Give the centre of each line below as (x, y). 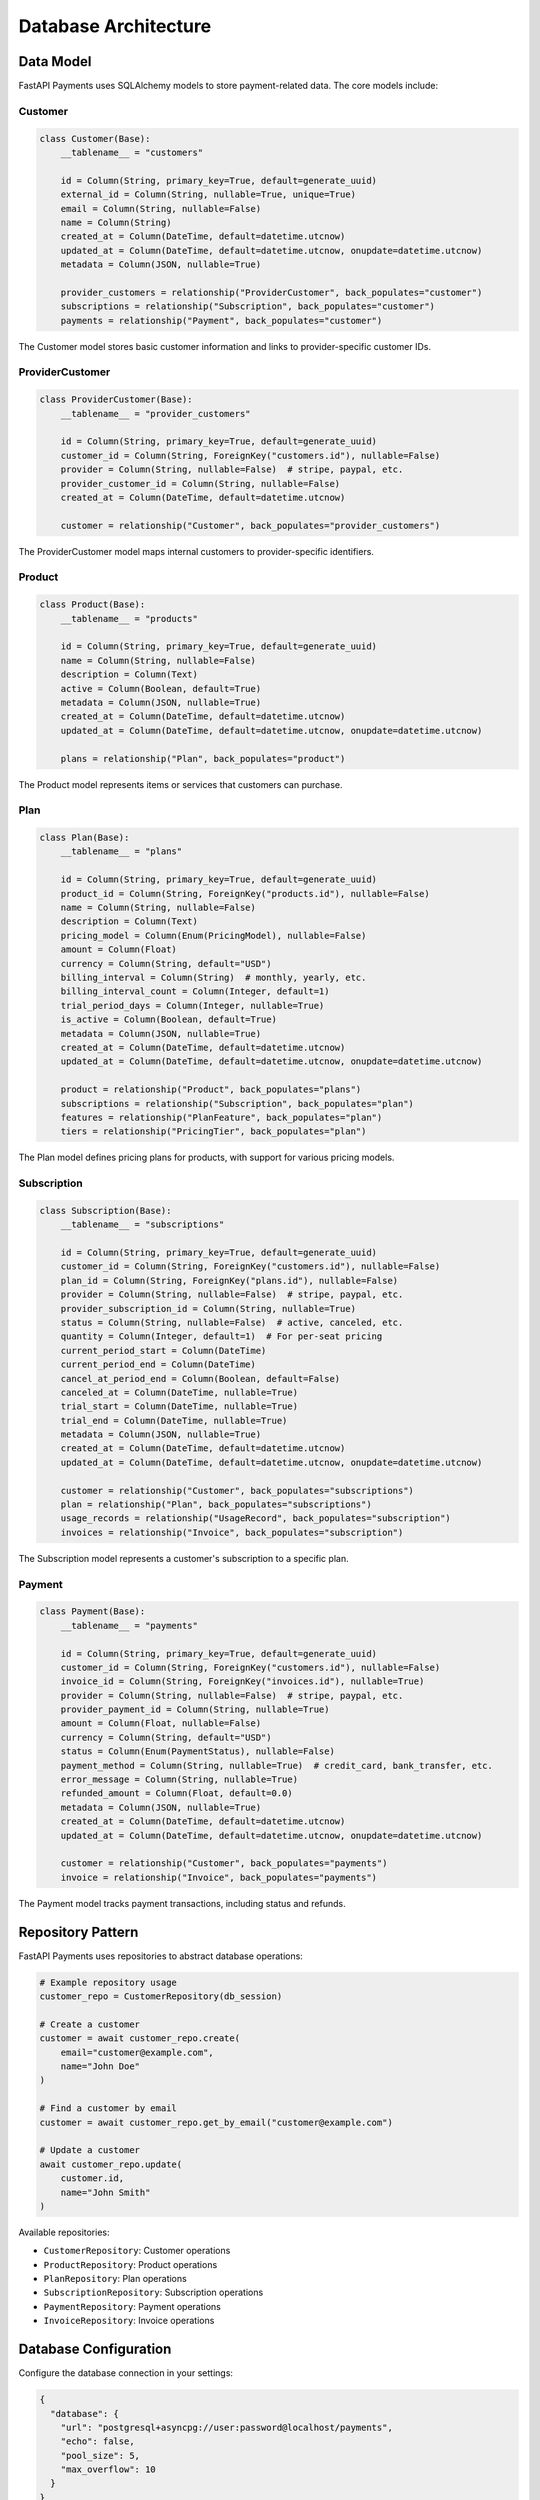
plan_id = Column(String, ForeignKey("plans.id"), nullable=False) (229, 1280)
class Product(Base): (92, 604)
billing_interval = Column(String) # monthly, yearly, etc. (213, 977)
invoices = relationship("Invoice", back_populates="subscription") (232, 1532)
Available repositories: (64, 2232)
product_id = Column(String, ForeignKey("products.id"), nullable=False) (245, 893)
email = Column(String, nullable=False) (161, 208)
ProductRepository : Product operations (130, 2264)
